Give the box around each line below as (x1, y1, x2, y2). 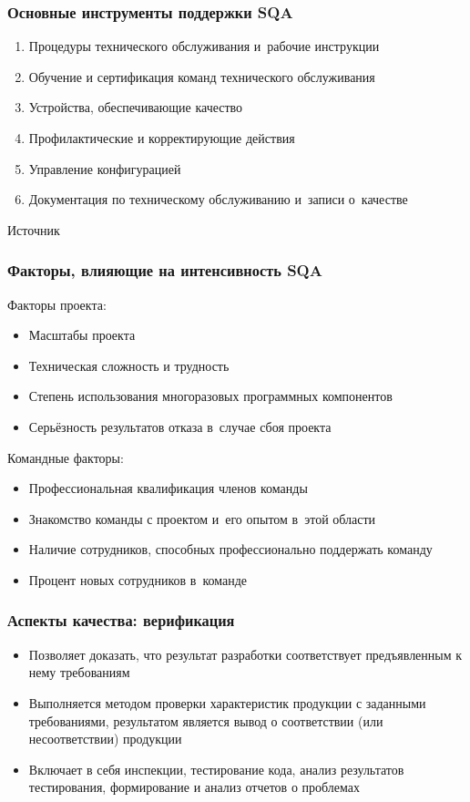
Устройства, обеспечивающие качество (28, 98, 243, 117)
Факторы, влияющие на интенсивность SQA (7, 259, 322, 282)
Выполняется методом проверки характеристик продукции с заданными (28, 693, 426, 712)
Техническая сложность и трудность (28, 355, 230, 375)
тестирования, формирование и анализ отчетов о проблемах (28, 777, 360, 797)
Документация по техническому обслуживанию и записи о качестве (28, 190, 408, 209)
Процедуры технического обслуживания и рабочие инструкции (28, 36, 380, 56)
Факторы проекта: (7, 294, 107, 314)
